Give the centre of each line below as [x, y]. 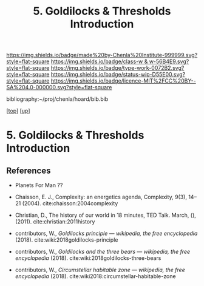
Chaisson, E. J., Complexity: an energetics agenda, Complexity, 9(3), [101, 197]
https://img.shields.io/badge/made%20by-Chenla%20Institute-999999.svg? [102, 55]
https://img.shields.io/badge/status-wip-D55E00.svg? [118, 75]
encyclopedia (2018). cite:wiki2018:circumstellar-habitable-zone [95, 276]
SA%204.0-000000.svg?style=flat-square [59, 87]
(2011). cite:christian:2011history [55, 222]
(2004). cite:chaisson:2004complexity [70, 203]
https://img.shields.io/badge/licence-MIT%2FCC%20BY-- [123, 81]
